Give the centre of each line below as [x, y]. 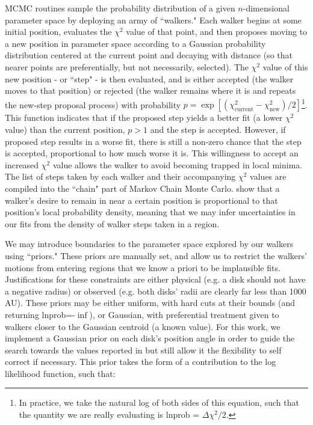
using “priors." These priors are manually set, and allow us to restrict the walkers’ [156, 255]
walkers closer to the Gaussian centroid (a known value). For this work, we [143, 326]
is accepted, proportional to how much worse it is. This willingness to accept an [152, 153]
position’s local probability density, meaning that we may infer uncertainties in [150, 212]
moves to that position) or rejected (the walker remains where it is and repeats [150, 90]
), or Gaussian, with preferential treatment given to [184, 314]
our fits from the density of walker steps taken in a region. [112, 223]
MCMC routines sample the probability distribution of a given [120, 8]
